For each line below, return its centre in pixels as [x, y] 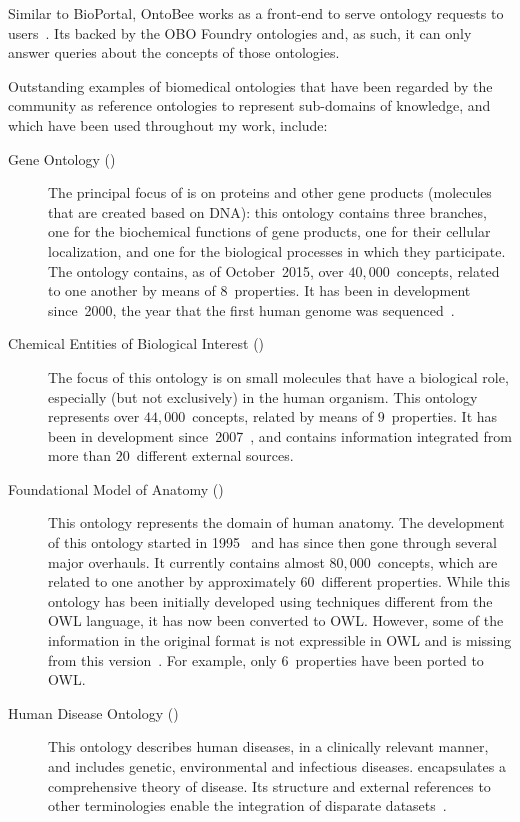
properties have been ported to [389, 659]
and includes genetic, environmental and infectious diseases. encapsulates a [277, 766]
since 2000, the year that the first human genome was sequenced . [251, 309]
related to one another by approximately [172, 581]
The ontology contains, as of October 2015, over [196, 270]
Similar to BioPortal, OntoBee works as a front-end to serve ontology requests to [256, 13]
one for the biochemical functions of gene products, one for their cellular [269, 231]
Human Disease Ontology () [93, 712]
